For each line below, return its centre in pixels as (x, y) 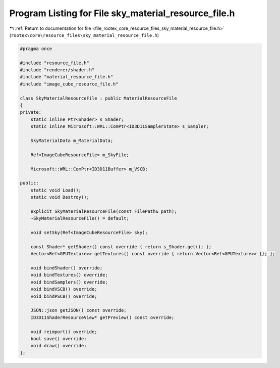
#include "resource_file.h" (54, 63)
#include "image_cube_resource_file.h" (69, 84)
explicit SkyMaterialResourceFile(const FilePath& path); (104, 211)
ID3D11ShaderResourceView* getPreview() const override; (102, 317)
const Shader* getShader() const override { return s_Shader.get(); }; (121, 247)
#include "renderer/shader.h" (57, 70)
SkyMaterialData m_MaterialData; (72, 141)
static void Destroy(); (60, 197)
